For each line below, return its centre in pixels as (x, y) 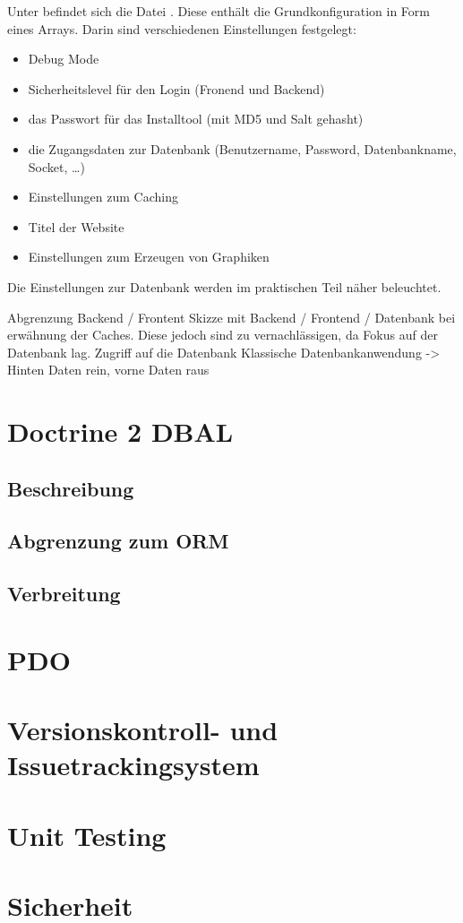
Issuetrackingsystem (133, 765)
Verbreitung (64, 594)
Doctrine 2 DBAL (120, 431)
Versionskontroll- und (143, 730)
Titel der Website (76, 226)
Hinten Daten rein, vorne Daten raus (108, 370)
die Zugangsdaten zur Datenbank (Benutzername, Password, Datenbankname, (242, 148)
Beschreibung (71, 488)
